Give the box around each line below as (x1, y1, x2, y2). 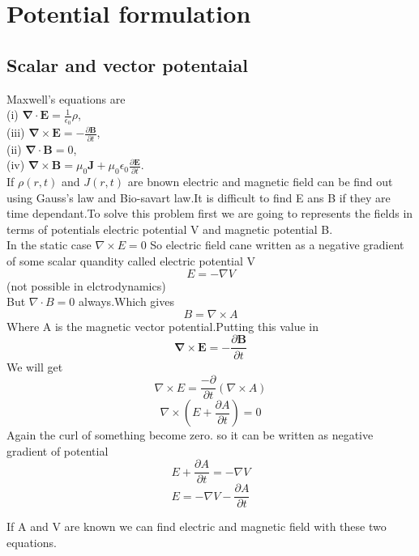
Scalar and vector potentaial (6, 52, 248, 77)
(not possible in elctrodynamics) (6, 277, 166, 294)
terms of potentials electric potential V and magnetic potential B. (6, 220, 333, 237)
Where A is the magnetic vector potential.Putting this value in (6, 317, 319, 334)
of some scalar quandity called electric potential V (6, 253, 256, 270)
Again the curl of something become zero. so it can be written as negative (6, 427, 374, 444)
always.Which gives (79, 293, 174, 310)
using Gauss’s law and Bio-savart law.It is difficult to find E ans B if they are (6, 189, 391, 206)
